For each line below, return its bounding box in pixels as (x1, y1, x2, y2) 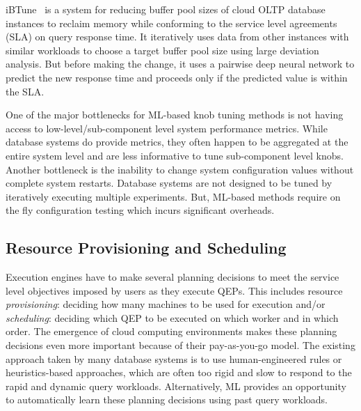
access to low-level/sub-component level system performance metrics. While (6, 121, 328, 135)
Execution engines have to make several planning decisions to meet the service (6, 270, 339, 284)
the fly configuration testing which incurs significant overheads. (6, 203, 275, 217)
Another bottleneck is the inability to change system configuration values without (6, 162, 354, 176)
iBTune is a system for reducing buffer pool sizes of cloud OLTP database (6, 2, 326, 16)
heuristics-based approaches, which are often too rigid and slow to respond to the (6, 365, 352, 380)
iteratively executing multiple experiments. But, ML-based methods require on (6, 189, 341, 203)
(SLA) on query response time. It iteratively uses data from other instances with (6, 29, 349, 44)
